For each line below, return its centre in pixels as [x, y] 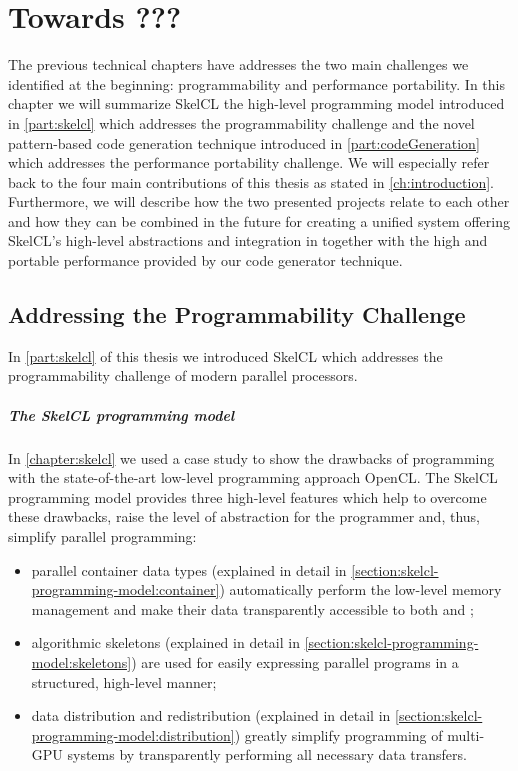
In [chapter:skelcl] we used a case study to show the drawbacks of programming [251, 457]
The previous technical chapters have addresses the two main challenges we [238, 64]
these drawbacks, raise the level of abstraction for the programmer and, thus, [244, 516]
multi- [466, 734]
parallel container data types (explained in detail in [189, 569]
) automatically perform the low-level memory [360, 589]
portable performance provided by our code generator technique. [205, 260]
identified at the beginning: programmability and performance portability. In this [256, 83]
